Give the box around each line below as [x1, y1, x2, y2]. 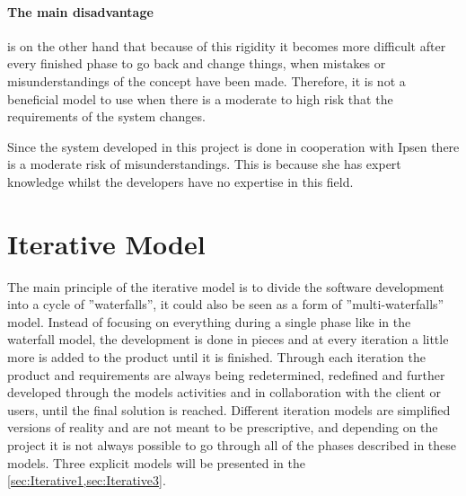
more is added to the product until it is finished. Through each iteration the [7, 348, 426, 367]
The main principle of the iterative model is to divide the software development [7, 277, 444, 296]
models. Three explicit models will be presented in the [7, 453, 306, 472]
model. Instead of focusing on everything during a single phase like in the [7, 312, 411, 331]
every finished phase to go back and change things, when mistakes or [7, 54, 386, 73]
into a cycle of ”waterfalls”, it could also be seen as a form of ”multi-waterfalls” [7, 295, 444, 314]
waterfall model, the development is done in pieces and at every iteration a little [7, 330, 449, 349]
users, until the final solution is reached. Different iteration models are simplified [7, 400, 451, 419]
